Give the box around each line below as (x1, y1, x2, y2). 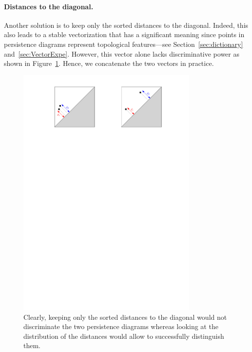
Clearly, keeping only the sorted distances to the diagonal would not (23, 311, 227, 322)
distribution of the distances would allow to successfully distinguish (23, 331, 224, 341)
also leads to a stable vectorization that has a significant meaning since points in (4, 29, 245, 40)
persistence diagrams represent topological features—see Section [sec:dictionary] (4, 39, 243, 49)
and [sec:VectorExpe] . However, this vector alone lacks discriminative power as (4, 48, 239, 59)
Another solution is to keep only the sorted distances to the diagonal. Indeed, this (4, 20, 249, 30)
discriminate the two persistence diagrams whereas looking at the (23, 321, 218, 331)
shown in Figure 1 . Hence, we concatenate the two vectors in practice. (4, 58, 214, 68)
